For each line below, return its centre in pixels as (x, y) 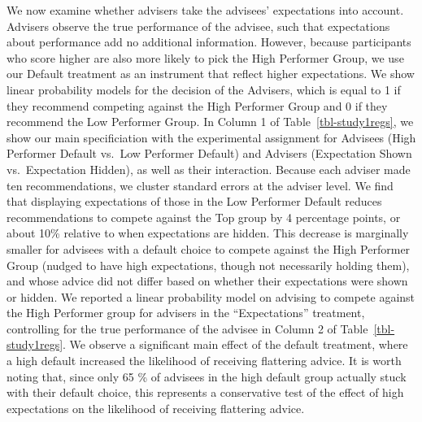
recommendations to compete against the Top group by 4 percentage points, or (204, 217)
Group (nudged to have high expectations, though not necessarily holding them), (208, 265)
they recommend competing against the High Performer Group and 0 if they (197, 105)
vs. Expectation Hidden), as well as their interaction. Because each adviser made (209, 169)
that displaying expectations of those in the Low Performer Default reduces (194, 201)
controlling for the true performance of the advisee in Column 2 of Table (187, 328)
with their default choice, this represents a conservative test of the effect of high (205, 392)
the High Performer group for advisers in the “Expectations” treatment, (186, 313)
